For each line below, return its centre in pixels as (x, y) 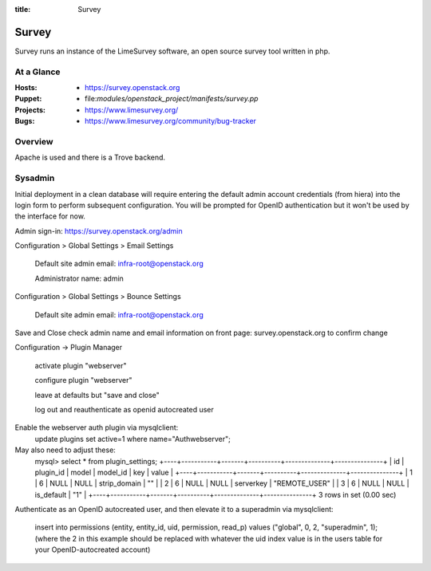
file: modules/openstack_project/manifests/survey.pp (172, 99)
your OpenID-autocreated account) (93, 549)
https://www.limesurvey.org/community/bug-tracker (171, 121)
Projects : (30, 110)
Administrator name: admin (79, 278)
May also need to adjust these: (65, 450)
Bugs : (25, 121)
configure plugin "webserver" (83, 380)
